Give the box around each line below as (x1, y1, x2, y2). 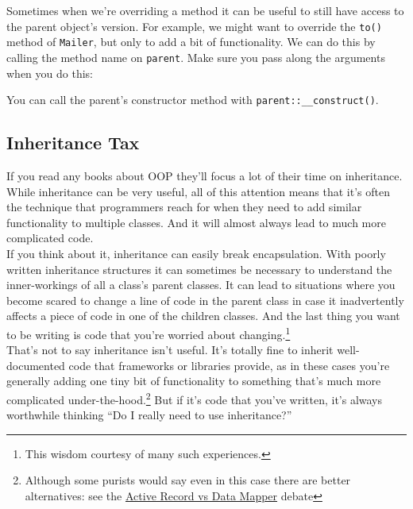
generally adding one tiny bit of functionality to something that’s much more (6, 372, 381, 389)
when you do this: (6, 64, 93, 81)
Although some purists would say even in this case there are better (25, 472, 351, 488)
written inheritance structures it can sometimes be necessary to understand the (6, 260, 392, 277)
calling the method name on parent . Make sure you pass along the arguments (6, 48, 385, 65)
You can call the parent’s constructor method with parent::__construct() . (6, 91, 379, 108)
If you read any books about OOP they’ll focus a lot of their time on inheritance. (6, 168, 403, 184)
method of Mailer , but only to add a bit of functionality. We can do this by (6, 33, 376, 50)
